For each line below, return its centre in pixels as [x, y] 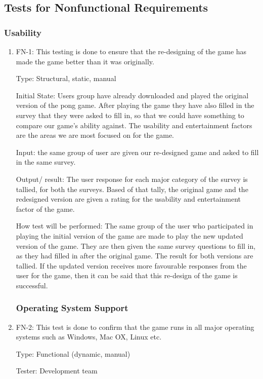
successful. [32, 285]
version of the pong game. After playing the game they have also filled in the [135, 105]
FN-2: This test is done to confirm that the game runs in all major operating [135, 327]
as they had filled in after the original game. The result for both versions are [135, 256]
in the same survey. [46, 162]
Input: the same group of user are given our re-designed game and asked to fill [137, 152]
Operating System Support [72, 308]
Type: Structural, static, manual [66, 78]
